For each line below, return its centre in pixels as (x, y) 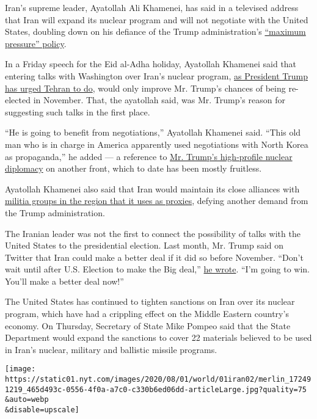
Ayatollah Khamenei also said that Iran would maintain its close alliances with (152, 188)
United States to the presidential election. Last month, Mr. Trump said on (144, 245)
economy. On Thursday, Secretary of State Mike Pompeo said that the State (148, 325)
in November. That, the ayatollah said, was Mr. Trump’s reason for (159, 100)
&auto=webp (27, 400)
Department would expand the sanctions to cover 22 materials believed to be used (158, 337)
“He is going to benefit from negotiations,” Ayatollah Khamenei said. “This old (153, 132)
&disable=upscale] (42, 410)
